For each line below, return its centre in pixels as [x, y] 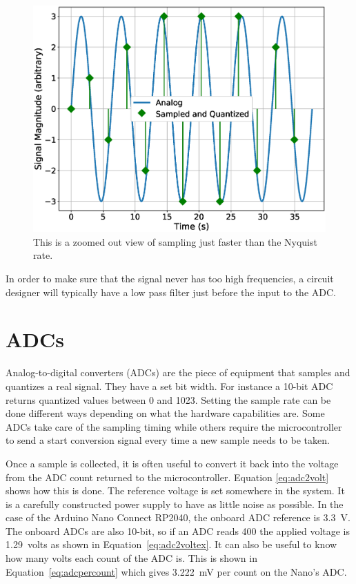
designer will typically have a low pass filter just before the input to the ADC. [171, 292]
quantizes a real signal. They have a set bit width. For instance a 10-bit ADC [169, 386]
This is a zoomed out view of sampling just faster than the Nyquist [175, 241]
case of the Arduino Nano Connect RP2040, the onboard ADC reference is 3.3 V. [178, 517]
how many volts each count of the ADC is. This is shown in [131, 558]
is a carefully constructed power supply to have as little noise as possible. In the [175, 504]
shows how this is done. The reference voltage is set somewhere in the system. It [175, 490]
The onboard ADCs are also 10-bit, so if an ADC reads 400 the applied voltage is [178, 531]
